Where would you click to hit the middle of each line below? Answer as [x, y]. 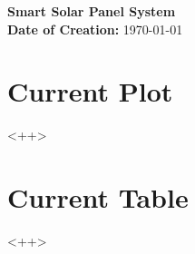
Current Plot [90, 91]
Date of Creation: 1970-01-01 [95, 29]
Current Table [98, 197]
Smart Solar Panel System [92, 11]
